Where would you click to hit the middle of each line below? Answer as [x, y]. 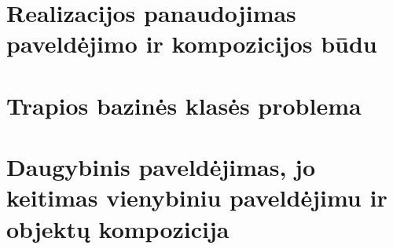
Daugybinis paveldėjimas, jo [161, 167]
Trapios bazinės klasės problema [184, 105]
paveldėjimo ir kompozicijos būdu [192, 44]
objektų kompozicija [118, 228]
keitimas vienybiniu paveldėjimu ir [197, 198]
